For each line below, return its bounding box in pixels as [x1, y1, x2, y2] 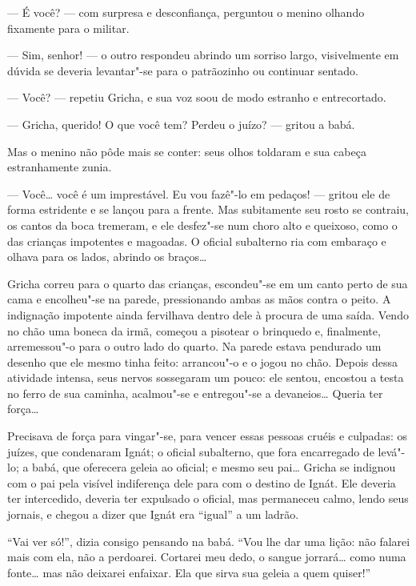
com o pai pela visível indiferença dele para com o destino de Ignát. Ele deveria [7, 474, 396, 491]
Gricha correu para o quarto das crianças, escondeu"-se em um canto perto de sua [7, 275, 408, 291]
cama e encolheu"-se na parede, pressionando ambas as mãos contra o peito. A [7, 291, 391, 307]
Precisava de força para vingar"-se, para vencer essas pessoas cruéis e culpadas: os [7, 427, 407, 444]
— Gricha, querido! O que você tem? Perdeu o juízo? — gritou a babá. [7, 115, 355, 132]
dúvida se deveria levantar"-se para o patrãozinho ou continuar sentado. [7, 62, 358, 78]
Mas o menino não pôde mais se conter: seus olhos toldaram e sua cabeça [7, 142, 366, 159]
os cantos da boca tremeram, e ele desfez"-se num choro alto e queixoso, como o [7, 216, 398, 233]
